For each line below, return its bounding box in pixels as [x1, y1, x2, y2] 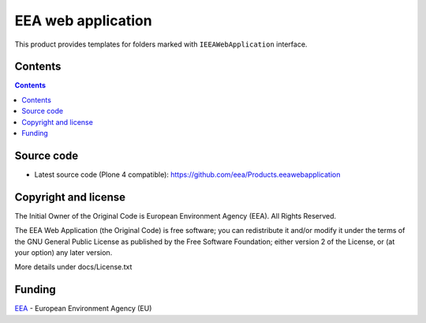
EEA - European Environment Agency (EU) [14, 304, 152, 314]
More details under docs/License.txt [14, 262, 133, 272]
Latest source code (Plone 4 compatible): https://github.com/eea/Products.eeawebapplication [34, 170, 341, 179]
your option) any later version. [14, 248, 113, 257]
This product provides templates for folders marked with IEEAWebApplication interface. [14, 39, 308, 49]
